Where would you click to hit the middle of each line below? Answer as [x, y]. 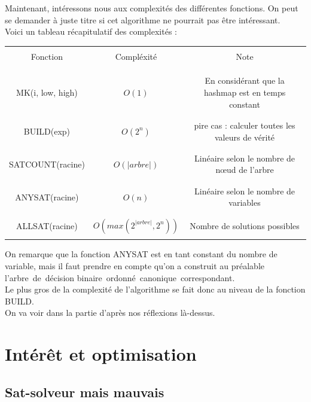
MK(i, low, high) [47, 92]
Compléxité [136, 56]
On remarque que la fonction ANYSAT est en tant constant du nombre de [141, 254]
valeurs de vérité [245, 137]
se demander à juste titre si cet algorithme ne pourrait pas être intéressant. [143, 19]
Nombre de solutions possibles [245, 226]
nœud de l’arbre [245, 170]
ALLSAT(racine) [47, 226]
